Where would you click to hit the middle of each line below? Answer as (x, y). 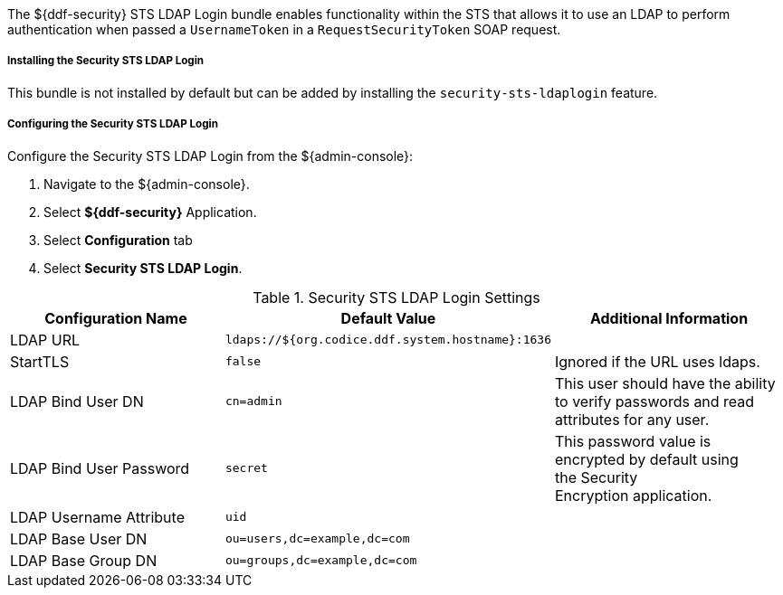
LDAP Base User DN (79, 538)
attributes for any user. (632, 419)
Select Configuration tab (118, 240)
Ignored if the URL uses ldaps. (658, 361)
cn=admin (253, 401)
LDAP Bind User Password (100, 468)
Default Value (388, 318)
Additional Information (669, 318)
